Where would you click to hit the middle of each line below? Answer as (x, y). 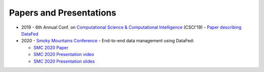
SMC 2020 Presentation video (64, 54)
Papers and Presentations (63, 13)
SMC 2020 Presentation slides (64, 61)
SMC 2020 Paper (51, 47)
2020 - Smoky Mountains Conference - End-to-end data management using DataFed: (108, 41)
